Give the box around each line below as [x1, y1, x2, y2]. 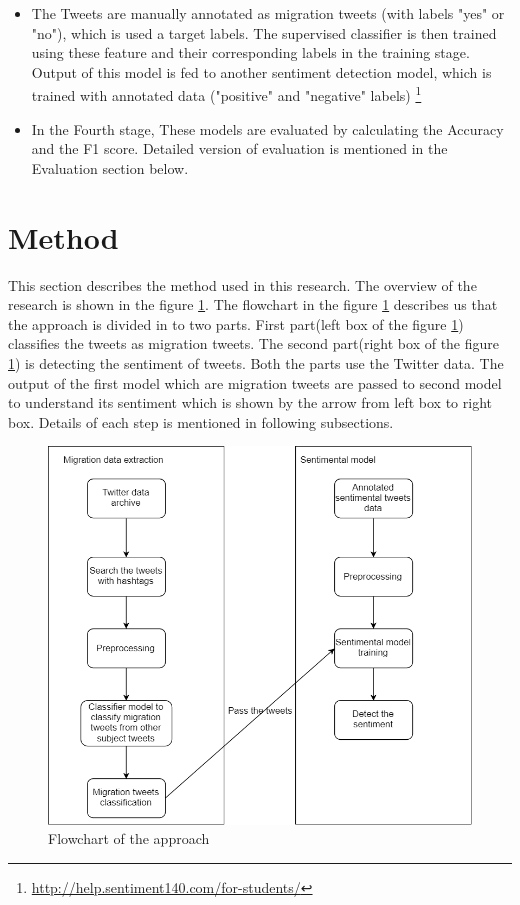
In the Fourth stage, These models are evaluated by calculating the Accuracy [31, 118, 504, 139]
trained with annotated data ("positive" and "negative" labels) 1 [31, 82, 422, 106]
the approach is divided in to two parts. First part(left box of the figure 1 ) [8, 313, 464, 334]
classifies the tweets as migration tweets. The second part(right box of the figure [8, 333, 500, 354]
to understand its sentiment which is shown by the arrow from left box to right [8, 392, 492, 413]
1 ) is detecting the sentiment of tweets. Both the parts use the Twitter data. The [8, 352, 504, 373]
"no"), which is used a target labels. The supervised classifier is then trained [31, 22, 497, 43]
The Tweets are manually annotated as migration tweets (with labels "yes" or [31, 3, 505, 23]
